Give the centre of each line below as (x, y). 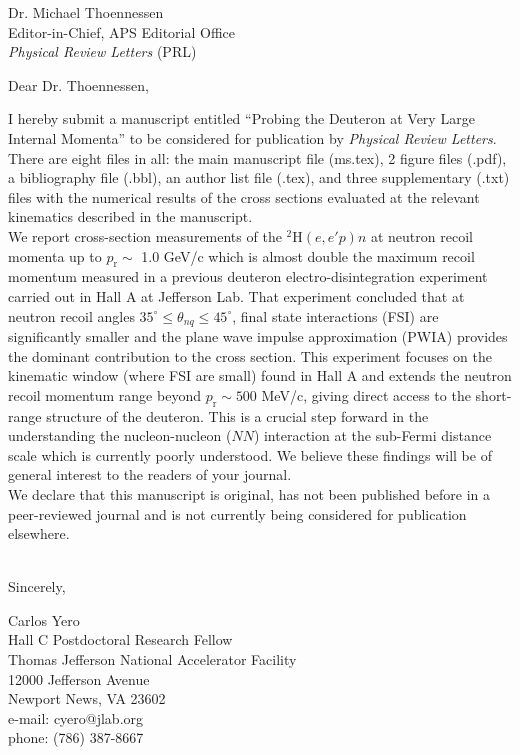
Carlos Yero (44, 619)
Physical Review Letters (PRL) (102, 51)
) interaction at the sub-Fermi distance (372, 435)
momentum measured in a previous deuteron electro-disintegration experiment (248, 276)
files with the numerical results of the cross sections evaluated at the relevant (244, 196)
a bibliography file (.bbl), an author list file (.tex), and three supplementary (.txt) (259, 177)
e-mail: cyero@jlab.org (76, 717)
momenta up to (55, 255)
